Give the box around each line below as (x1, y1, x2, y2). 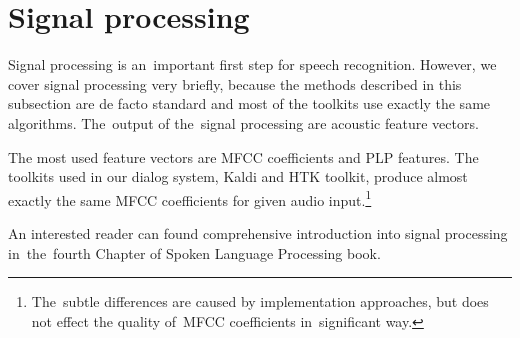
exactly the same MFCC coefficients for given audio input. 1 (8, 186, 372, 210)
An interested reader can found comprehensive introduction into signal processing (8, 222, 508, 243)
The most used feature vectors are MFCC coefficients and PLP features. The (8, 146, 479, 167)
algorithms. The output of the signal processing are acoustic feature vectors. (8, 112, 479, 133)
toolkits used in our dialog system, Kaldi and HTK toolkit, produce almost (8, 166, 468, 187)
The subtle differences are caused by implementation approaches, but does (31, 291, 489, 312)
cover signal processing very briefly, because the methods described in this (8, 73, 462, 94)
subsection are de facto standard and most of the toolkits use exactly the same (8, 93, 491, 114)
